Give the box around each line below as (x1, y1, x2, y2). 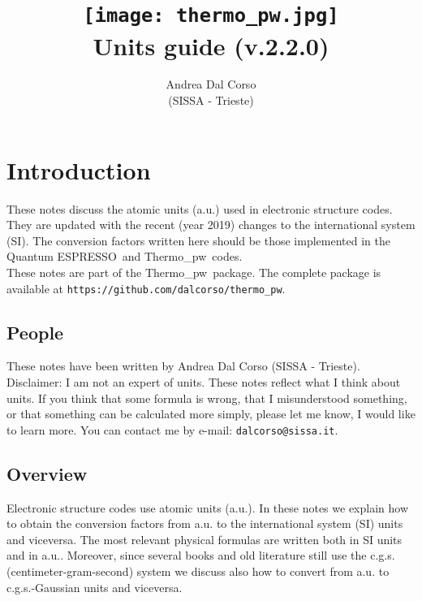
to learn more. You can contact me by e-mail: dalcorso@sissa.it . (6, 421, 338, 438)
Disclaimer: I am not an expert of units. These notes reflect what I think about (6, 373, 401, 390)
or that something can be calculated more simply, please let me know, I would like (6, 405, 416, 422)
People (6, 319, 64, 344)
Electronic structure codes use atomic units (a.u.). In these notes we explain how (6, 499, 409, 516)
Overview (6, 460, 88, 486)
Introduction (6, 153, 151, 186)
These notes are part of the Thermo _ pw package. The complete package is (6, 263, 381, 280)
